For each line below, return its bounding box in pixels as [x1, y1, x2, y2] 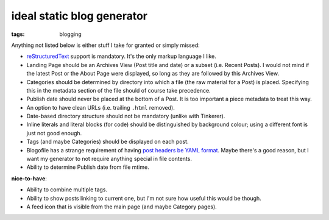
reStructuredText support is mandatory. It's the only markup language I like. [26, 52, 216, 60]
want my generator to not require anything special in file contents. [26, 155, 192, 163]
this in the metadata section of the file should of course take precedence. [26, 87, 211, 94]
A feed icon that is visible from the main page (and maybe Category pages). [26, 203, 218, 210]
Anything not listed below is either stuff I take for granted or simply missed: [11, 41, 200, 49]
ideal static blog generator [11, 9, 147, 23]
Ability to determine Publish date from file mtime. [26, 163, 149, 171]
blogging [59, 30, 82, 38]
